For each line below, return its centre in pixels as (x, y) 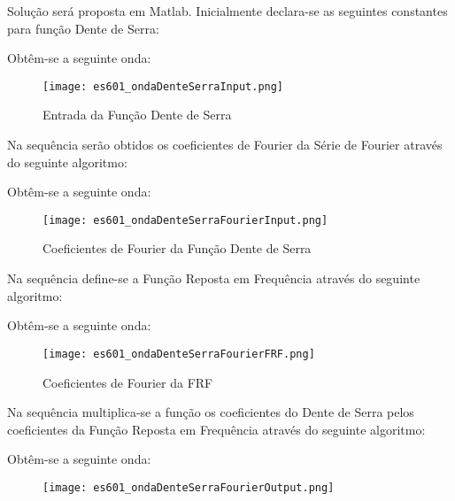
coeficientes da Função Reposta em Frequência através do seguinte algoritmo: (216, 429)
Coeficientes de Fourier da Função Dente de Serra (177, 248)
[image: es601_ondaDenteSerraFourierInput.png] (185, 220)
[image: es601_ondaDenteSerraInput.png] (163, 86)
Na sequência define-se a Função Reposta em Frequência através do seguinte (214, 278)
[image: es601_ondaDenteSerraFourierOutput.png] (189, 487)
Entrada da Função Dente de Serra (137, 115)
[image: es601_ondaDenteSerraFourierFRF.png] (179, 354)
